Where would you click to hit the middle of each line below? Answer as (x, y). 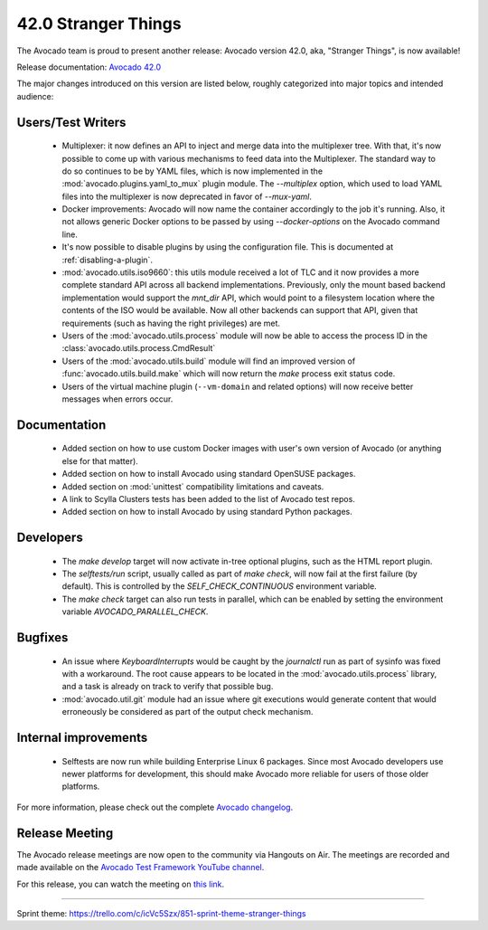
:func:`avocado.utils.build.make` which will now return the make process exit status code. (229, 374)
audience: (35, 96)
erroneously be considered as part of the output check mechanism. (188, 712)
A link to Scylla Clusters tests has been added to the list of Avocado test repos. (209, 498)
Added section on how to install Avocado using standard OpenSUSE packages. (209, 474)
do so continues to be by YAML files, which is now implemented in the (192, 171)
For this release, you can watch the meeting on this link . (121, 884)
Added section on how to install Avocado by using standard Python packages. (207, 512)
